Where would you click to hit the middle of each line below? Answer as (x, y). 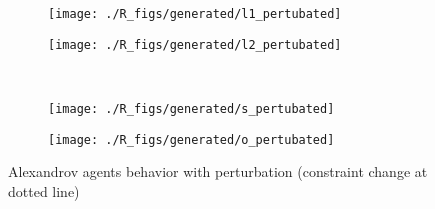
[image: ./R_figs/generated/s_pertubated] (191, 108)
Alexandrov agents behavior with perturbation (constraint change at (218, 171)
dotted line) (44, 190)
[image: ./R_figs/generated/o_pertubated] (191, 139)
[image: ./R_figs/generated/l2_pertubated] (195, 44)
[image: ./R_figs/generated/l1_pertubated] (195, 14)
